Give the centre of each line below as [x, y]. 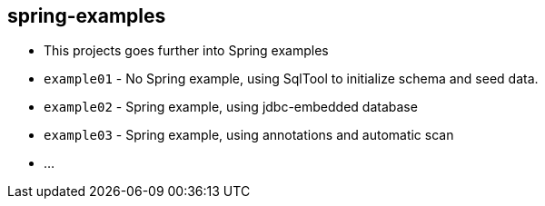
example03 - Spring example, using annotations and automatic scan [249, 135]
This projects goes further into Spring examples [186, 51]
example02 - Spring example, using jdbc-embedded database [231, 107]
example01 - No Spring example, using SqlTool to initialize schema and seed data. [291, 79]
